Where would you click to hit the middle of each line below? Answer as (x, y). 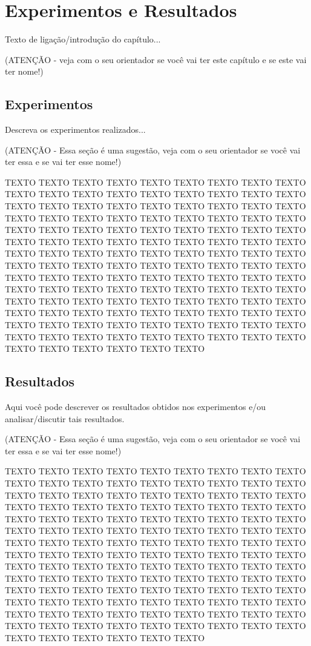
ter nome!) (24, 71)
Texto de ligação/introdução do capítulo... (83, 39)
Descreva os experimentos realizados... (75, 130)
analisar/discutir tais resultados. (65, 418)
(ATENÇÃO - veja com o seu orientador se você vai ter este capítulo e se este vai (156, 59)
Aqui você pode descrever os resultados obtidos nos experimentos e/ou (136, 406)
